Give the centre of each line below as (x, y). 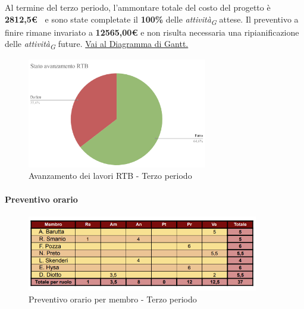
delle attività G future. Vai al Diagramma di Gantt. (97, 45)
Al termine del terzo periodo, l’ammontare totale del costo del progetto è (138, 7)
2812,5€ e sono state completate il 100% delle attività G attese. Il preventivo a (152, 20)
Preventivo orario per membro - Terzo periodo (113, 299)
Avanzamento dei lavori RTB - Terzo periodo (110, 176)
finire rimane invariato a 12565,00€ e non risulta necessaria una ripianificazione (152, 32)
